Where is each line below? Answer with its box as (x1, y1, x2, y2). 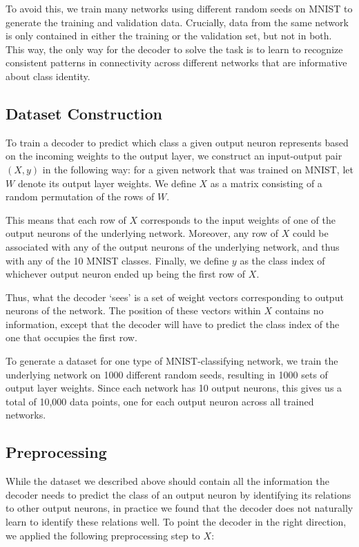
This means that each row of (6, 212, 126, 227)
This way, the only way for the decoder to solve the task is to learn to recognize (6, 41, 343, 56)
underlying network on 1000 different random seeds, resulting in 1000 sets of (6, 367, 328, 381)
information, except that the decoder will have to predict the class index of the (6, 316, 340, 331)
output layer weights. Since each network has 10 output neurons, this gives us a (6, 381, 342, 395)
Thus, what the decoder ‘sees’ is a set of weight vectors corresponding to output (6, 289, 344, 304)
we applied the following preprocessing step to (6, 528, 200, 542)
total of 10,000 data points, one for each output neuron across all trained (6, 394, 314, 408)
